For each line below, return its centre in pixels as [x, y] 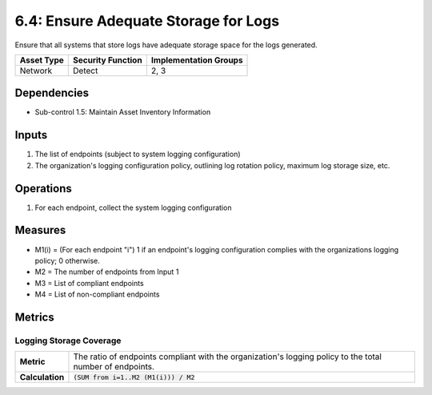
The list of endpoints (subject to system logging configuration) [138, 154]
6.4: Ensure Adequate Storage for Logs [147, 21]
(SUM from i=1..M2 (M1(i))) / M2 [134, 377]
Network [36, 71]
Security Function [108, 60]
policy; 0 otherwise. [67, 260]
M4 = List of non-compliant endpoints [97, 294]
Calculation [42, 377]
